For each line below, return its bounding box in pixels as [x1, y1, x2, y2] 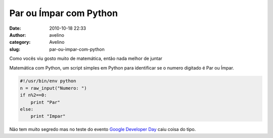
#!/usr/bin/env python [20, 78, 76, 84]
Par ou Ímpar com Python [9, 8, 118, 19]
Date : [9, 25, 21, 31]
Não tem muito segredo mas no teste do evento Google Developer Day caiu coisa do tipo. [9, 126, 196, 132]
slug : [9, 46, 20, 52]
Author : [9, 32, 26, 38]
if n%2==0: [20, 92, 47, 98]
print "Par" [30, 99, 61, 105]
